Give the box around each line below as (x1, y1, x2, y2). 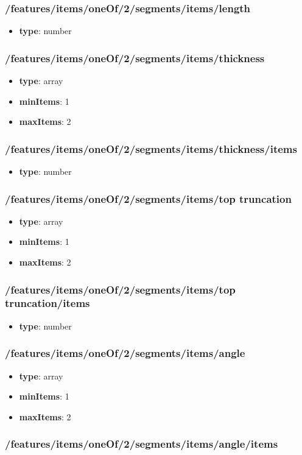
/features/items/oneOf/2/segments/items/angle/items (5, 436, 278, 451)
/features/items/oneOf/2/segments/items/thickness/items (5, 141, 297, 156)
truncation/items (5, 295, 90, 311)
